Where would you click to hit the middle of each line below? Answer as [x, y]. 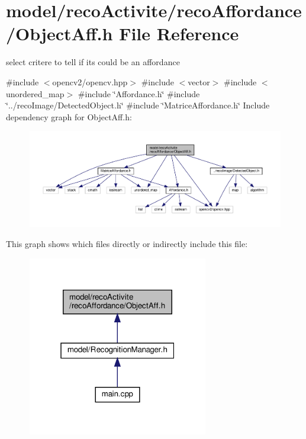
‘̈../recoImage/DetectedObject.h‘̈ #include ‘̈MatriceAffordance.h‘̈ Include [138, 105]
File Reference [179, 33]
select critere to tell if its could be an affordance [93, 62]
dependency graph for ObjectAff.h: [69, 116]
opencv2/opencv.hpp [90, 81]
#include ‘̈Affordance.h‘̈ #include [139, 93]
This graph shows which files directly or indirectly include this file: [127, 243]
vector [199, 81]
